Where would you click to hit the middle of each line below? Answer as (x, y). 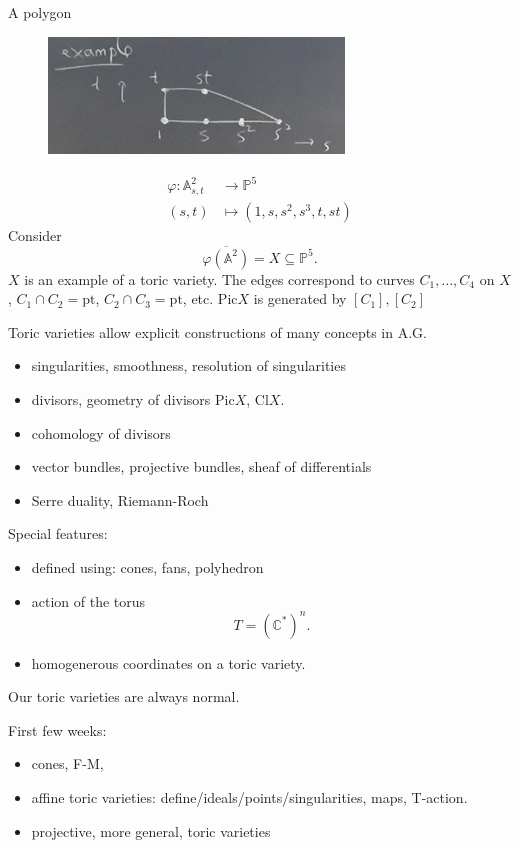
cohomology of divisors (101, 432)
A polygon (40, 12)
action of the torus (88, 600)
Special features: (58, 533)
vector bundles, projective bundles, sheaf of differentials (201, 466)
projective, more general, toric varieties (151, 830)
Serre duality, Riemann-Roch (120, 499)
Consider (35, 234)
